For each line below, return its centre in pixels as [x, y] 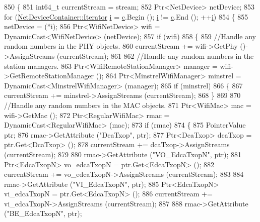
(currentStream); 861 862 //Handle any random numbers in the [155, 55]
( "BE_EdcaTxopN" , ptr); [43, 213]
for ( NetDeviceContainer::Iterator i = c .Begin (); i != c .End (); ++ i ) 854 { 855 [126, 16]
